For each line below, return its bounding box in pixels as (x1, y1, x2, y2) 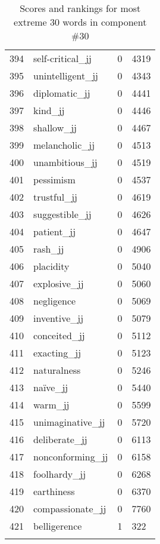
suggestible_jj (33, 207, 92, 221)
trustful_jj (33, 190, 77, 204)
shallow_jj (33, 121, 77, 134)
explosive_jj (33, 276, 84, 290)
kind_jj (33, 103, 65, 117)
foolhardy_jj (33, 467, 86, 481)
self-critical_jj (33, 51, 92, 65)
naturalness (33, 363, 81, 377)
